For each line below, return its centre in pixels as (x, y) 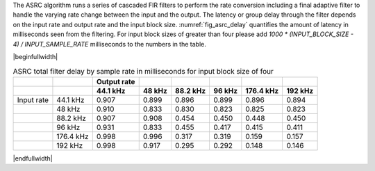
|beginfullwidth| (35, 56)
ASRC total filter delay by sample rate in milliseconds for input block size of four (143, 71)
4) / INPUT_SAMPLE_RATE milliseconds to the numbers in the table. (109, 44)
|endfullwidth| (33, 158)
